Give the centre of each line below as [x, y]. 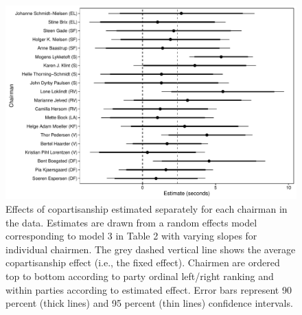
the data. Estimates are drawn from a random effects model [131, 222]
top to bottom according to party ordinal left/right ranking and [140, 276]
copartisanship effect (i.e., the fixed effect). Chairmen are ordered [143, 262]
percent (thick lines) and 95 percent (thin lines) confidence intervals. [149, 303]
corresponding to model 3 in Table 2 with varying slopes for [131, 236]
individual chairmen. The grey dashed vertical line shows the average [151, 249]
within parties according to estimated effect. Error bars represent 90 [149, 289]
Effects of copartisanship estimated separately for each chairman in [147, 208]
